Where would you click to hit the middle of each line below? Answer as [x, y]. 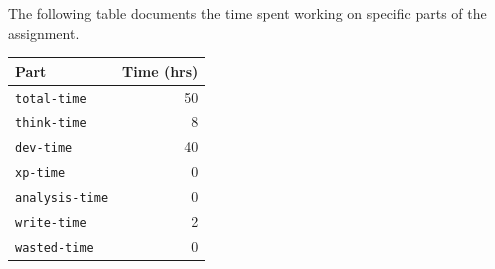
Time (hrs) [160, 70]
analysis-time [62, 198]
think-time [51, 123]
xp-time [40, 173]
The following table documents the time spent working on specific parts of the [247, 13]
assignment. [44, 32]
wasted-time [54, 247]
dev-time [44, 148]
